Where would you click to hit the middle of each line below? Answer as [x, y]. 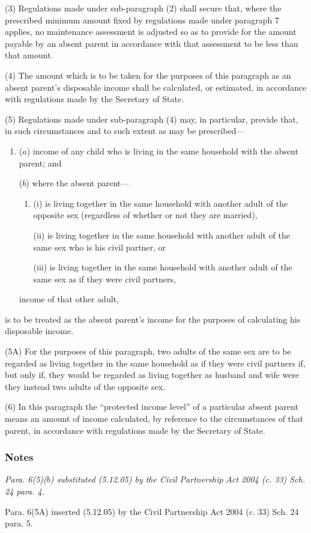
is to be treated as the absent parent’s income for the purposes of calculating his [153, 319]
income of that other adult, [69, 299]
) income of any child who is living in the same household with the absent [162, 151]
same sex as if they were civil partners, [104, 279]
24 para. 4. [25, 491]
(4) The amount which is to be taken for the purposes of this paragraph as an [148, 75]
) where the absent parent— [78, 183]
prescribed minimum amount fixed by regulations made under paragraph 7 [142, 20]
